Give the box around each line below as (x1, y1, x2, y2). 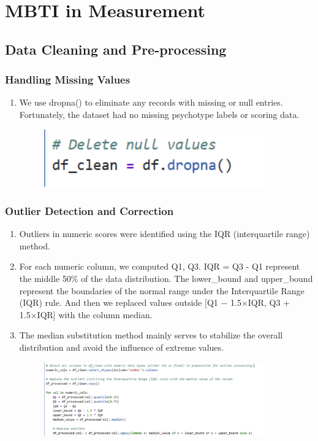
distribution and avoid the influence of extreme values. (19, 340, 224, 353)
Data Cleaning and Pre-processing (5, 39, 227, 58)
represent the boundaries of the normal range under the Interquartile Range (19, 284, 305, 297)
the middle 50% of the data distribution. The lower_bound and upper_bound (19, 271, 313, 284)
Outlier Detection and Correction (5, 203, 174, 218)
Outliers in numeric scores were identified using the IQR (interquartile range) (19, 227, 310, 240)
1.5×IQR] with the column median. (19, 308, 153, 321)
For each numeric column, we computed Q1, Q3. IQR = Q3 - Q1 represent (19, 260, 300, 273)
